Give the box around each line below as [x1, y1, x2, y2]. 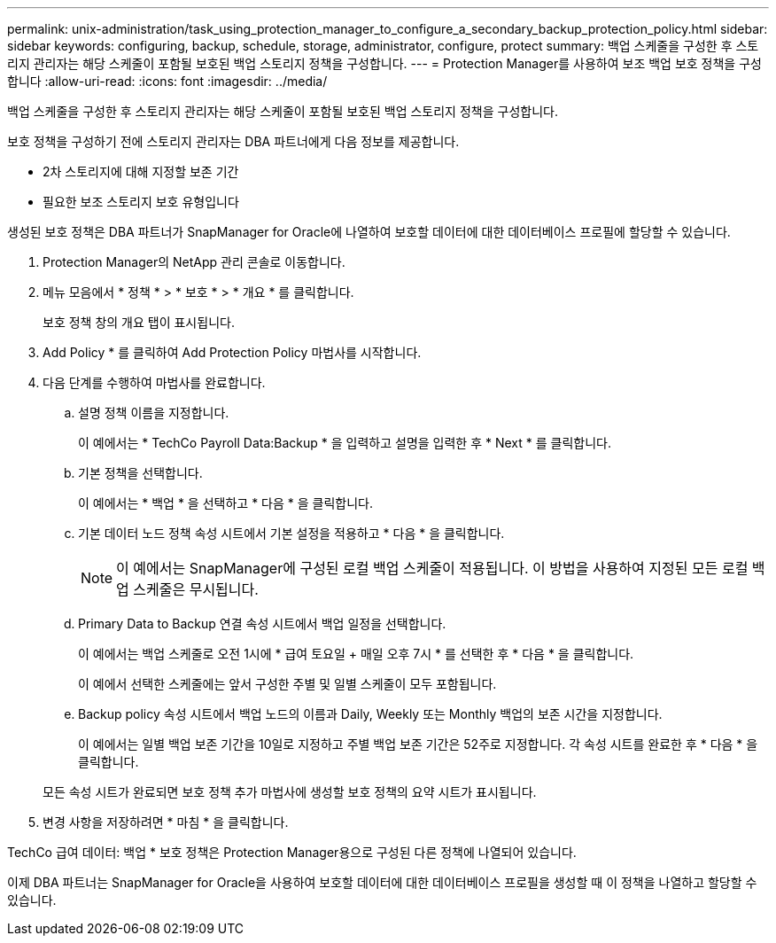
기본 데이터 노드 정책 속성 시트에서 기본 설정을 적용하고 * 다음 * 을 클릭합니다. [78, 526, 505, 541]
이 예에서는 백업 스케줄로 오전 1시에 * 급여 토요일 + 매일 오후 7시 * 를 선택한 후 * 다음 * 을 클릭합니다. [78, 646, 634, 661]
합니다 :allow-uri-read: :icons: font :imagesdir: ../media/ [7, 74, 328, 89]
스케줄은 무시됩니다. [133, 581, 259, 598]
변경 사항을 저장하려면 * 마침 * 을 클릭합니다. [43, 814, 289, 830]
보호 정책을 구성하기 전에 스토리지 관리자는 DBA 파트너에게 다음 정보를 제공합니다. [7, 134, 460, 149]
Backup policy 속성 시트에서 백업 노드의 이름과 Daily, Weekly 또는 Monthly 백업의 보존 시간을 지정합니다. [78, 706, 663, 721]
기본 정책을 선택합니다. [78, 465, 203, 480]
